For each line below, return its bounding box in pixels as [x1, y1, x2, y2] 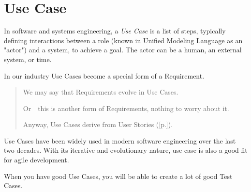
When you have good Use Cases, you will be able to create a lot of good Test [4, 171, 233, 181]
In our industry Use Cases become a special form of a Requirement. [4, 70, 205, 80]
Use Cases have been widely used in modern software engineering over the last [4, 135, 236, 145]
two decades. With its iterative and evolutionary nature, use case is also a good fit [4, 145, 248, 155]
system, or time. [4, 54, 52, 64]
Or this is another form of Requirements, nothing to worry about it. [23, 103, 229, 113]
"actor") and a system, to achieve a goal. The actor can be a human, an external [4, 45, 242, 55]
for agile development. [4, 155, 69, 165]
